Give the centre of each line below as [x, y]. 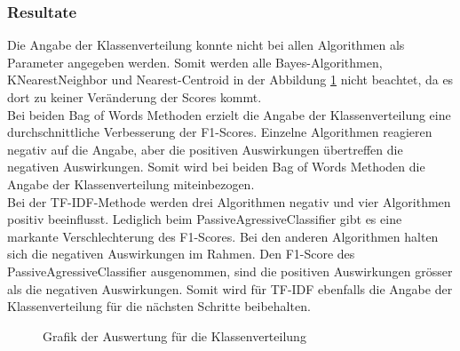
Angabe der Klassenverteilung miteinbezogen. [131, 183]
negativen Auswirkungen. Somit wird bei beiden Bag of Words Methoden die [216, 167]
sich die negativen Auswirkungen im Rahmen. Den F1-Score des [181, 254]
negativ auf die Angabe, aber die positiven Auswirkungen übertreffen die [205, 149]
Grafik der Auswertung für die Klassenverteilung [174, 335]
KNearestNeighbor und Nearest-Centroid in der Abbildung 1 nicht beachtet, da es [230, 80]
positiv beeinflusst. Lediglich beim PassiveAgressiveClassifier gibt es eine [205, 219]
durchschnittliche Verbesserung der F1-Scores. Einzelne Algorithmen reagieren [220, 132]
